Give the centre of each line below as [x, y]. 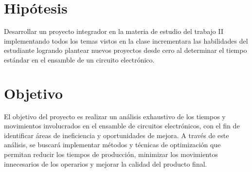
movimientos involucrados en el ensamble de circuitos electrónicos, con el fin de [122, 126]
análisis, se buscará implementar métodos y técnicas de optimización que [112, 145]
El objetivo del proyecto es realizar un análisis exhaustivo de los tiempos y [115, 116]
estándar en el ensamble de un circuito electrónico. [79, 59]
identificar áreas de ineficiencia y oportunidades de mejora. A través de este [117, 135]
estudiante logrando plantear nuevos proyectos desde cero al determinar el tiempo [126, 50]
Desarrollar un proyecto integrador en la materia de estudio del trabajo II [114, 31]
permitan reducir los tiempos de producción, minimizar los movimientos [111, 154]
